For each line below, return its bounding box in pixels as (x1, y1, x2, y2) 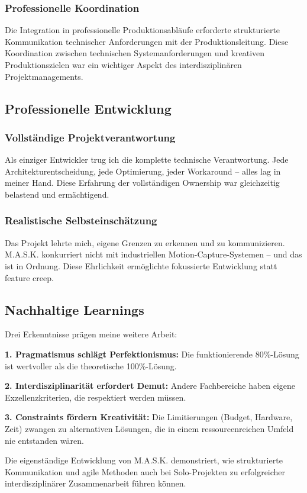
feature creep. (5, 271, 54, 283)
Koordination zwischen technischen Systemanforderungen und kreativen (5, 47, 265, 59)
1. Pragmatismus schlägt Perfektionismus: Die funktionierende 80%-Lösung (5, 347, 299, 360)
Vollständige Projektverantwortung (5, 130, 176, 144)
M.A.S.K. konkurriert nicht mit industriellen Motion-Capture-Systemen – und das (5, 248, 302, 260)
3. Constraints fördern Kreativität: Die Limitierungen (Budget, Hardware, (5, 411, 293, 423)
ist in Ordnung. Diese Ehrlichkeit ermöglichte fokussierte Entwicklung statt (5, 259, 277, 272)
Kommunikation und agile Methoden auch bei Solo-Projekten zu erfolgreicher (5, 465, 286, 478)
